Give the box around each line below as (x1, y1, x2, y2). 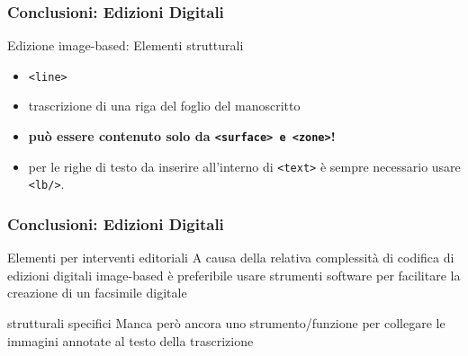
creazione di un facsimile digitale (7, 283, 187, 302)
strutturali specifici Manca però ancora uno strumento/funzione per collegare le (7, 314, 445, 333)
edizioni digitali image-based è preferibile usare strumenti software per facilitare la (7, 265, 461, 284)
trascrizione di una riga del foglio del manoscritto (28, 96, 301, 115)
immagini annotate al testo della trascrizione (7, 331, 254, 350)
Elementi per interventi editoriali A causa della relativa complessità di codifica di (7, 248, 454, 267)
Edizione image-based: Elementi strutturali (7, 36, 244, 55)
